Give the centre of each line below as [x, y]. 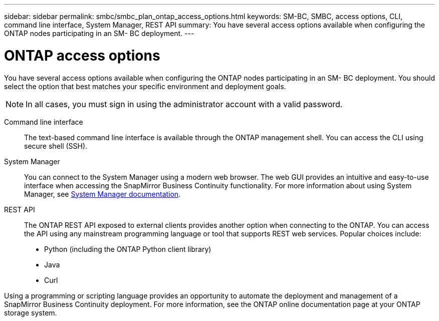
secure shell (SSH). [56, 146]
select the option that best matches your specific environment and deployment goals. [145, 86]
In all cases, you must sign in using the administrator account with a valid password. [184, 104]
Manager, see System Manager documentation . [102, 194]
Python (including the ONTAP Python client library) [128, 249]
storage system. [31, 312]
